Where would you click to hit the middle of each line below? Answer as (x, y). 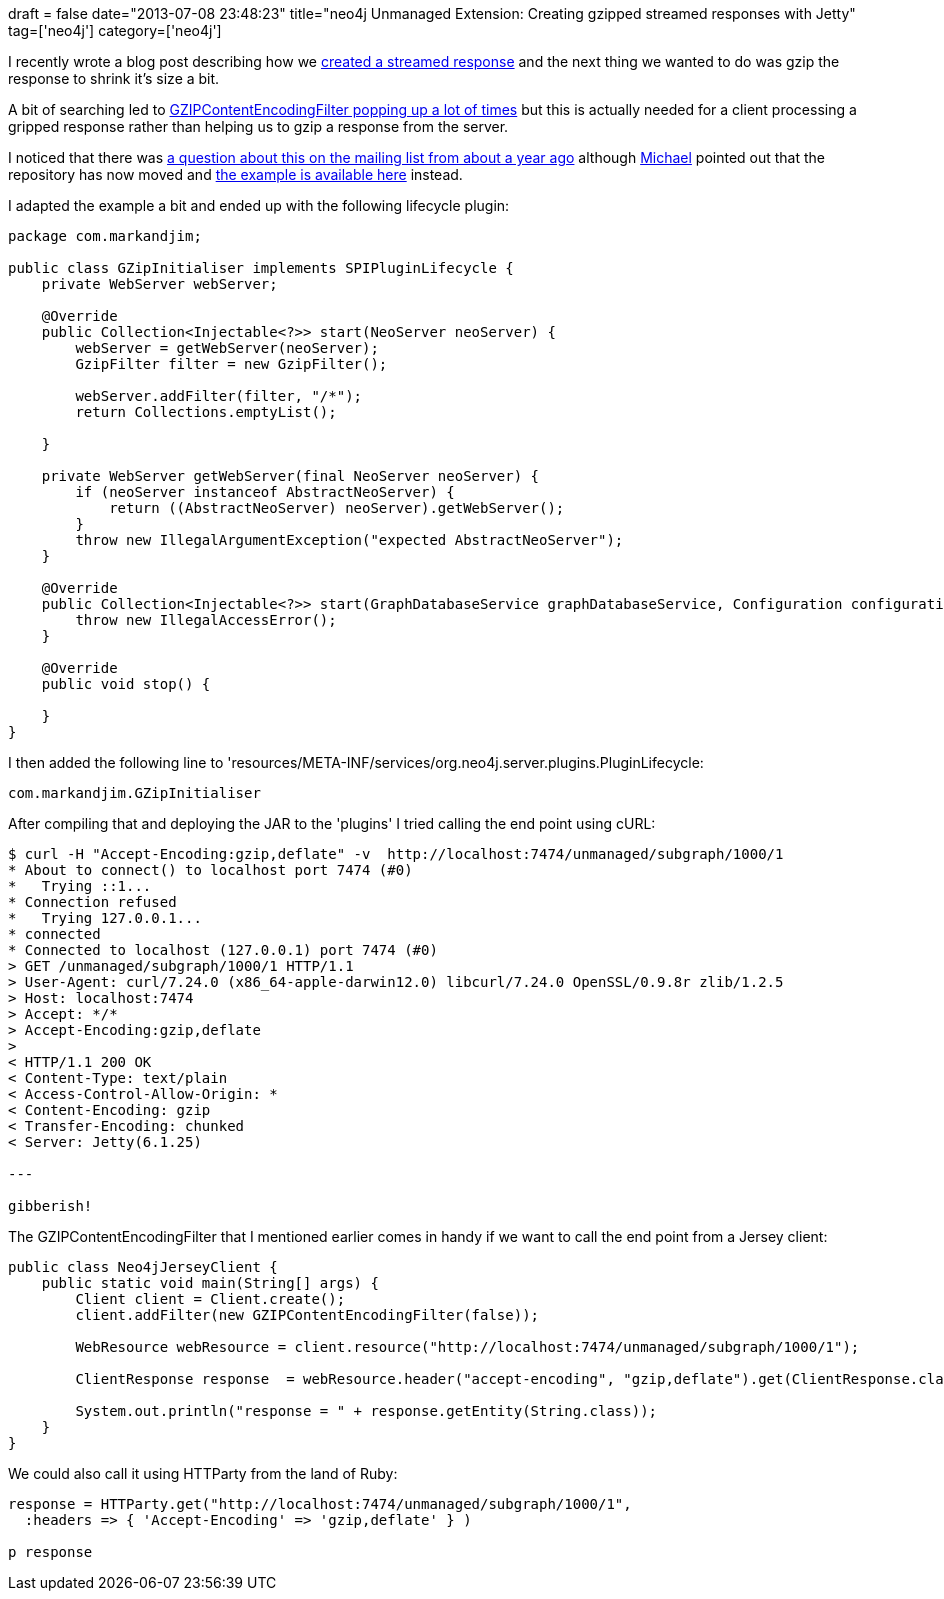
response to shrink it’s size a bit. (114, 78)
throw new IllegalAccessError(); (206, 620)
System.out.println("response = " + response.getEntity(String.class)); (366, 1411)
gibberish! (50, 1206)
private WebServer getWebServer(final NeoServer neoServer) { (290, 476)
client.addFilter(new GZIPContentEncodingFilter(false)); (307, 1315)
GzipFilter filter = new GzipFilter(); (231, 364)
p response (50, 1552)
